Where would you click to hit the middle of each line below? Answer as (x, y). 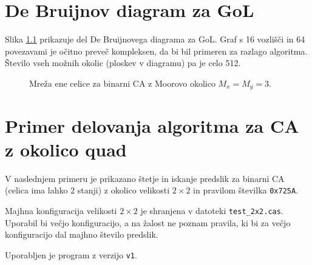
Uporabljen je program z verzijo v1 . (71, 254)
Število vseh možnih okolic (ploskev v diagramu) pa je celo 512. (123, 63)
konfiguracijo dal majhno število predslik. (82, 234)
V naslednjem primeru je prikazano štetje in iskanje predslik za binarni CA (145, 178)
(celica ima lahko (36, 190)
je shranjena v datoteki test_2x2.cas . (212, 210)
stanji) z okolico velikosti (124, 190)
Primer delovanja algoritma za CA (152, 125)
